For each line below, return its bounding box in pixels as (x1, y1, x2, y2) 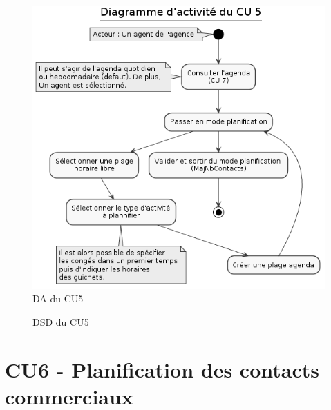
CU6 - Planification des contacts (5, 355, 319, 383)
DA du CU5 (32, 291, 84, 306)
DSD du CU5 (32, 315, 89, 329)
